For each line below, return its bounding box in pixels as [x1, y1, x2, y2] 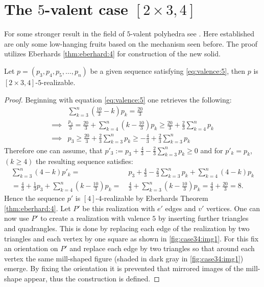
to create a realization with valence [40, 213, 150, 223]
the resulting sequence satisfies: [36, 156, 133, 167]
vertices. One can [206, 202, 260, 213]
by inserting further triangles [158, 213, 249, 223]
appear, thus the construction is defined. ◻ [24, 273, 160, 284]
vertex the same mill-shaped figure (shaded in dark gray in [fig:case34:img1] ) [4, 253, 244, 263]
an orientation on [4, 243, 58, 254]
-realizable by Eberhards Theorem [102, 193, 208, 203]
